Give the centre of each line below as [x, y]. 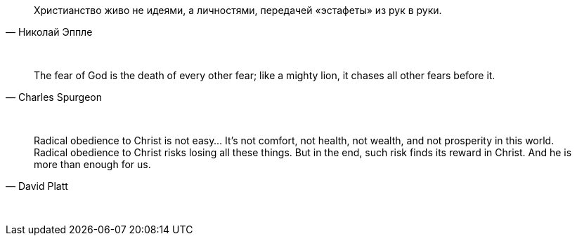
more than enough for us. [92, 164]
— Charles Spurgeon [54, 97]
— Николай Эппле [49, 32]
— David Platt [37, 186]
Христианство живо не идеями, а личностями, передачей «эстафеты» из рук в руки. [238, 10]
